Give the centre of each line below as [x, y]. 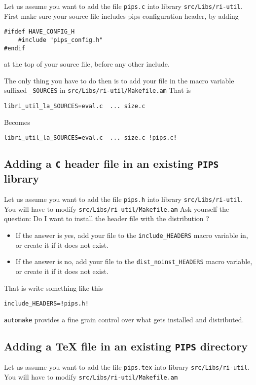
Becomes [17, 122]
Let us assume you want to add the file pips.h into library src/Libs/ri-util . [123, 199]
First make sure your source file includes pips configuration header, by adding [121, 16]
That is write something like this [54, 288]
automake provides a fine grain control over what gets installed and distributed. [124, 319]
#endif [15, 48]
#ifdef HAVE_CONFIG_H [39, 32]
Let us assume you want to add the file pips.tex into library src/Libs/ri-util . [127, 367]
